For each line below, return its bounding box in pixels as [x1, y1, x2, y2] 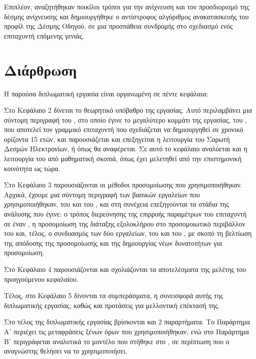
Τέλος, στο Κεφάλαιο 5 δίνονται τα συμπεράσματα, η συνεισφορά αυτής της [4, 290, 223, 301]
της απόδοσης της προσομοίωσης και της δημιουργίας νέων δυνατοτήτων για [4, 237, 222, 248]
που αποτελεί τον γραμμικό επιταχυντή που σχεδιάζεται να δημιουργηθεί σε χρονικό [4, 124, 243, 135]
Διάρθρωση [4, 59, 77, 80]
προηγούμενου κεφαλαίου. [4, 273, 78, 284]
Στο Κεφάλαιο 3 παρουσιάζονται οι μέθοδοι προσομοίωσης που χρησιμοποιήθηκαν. [4, 179, 243, 190]
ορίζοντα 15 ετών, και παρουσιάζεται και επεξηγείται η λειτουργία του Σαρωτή [4, 134, 230, 144]
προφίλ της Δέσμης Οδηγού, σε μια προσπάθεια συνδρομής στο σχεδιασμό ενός [4, 21, 233, 31]
